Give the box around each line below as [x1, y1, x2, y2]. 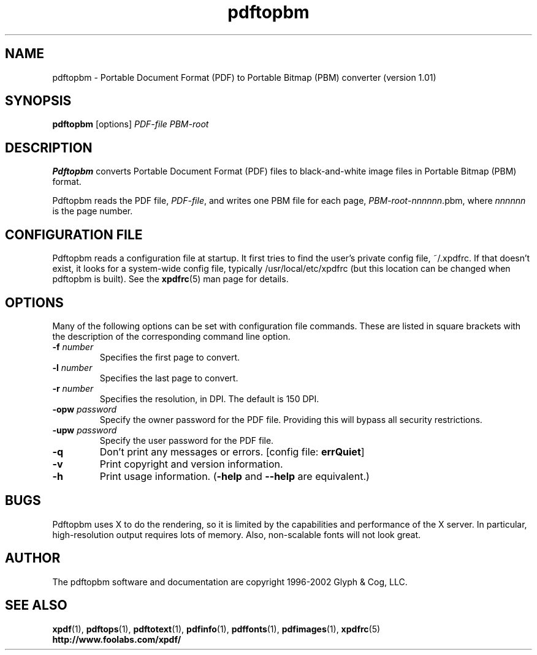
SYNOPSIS [5, 93, 72, 109]
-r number [52, 383, 94, 394]
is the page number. [52, 206, 133, 217]
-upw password [52, 424, 117, 435]
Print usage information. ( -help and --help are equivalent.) [99, 470, 370, 482]
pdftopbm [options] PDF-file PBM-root [52, 119, 209, 130]
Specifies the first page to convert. [99, 351, 240, 362]
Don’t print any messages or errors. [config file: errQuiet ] [99, 445, 365, 458]
